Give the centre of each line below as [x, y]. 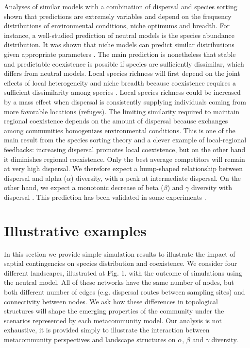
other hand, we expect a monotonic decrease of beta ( [84, 187]
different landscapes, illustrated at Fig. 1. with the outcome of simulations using [123, 272]
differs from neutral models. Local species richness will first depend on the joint [122, 73]
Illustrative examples [75, 230]
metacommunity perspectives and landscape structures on [90, 339]
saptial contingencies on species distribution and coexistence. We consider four [121, 263]
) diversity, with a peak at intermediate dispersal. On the [156, 178]
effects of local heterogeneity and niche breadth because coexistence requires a [120, 82]
